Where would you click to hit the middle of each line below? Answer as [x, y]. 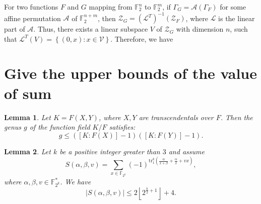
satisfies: [122, 127]
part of [15, 29]
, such [239, 29]
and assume [186, 151]
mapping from [111, 7]
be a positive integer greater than [110, 151]
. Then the [237, 117]
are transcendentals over [176, 117]
